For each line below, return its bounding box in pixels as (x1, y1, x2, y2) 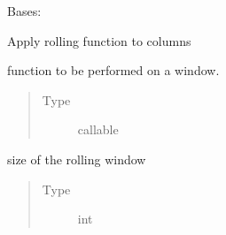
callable (77, 120, 119, 139)
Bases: (7, 2, 42, 19)
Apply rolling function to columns (7, 31, 191, 49)
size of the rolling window (7, 149, 146, 168)
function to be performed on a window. (7, 61, 220, 80)
